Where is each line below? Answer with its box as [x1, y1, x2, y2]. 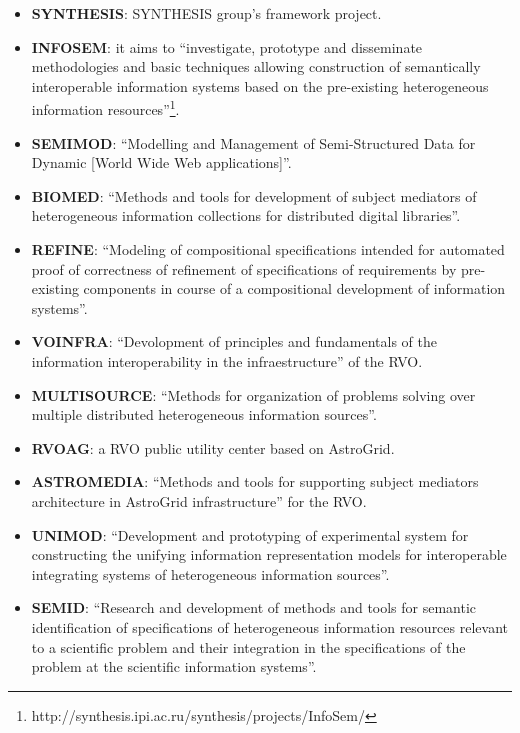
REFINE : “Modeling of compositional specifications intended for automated [31, 239, 505, 259]
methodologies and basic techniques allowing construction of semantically [31, 56, 481, 77]
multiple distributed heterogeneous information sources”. [31, 404, 377, 425]
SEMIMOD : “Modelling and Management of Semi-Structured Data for [31, 132, 476, 153]
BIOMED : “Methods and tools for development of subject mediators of [31, 185, 477, 206]
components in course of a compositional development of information [83, 278, 506, 299]
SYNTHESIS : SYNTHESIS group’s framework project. [31, 3, 382, 23]
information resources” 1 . [31, 96, 180, 120]
